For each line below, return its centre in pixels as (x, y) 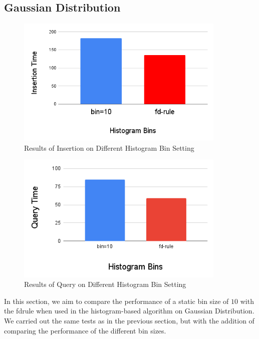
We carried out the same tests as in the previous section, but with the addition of (129, 320)
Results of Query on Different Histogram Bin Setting (105, 284)
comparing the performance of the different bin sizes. (85, 330)
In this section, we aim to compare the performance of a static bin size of (116, 301)
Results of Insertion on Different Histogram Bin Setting (109, 147)
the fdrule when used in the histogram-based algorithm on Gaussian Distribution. (129, 311)
